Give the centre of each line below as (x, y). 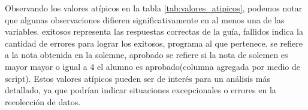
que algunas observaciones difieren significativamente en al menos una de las (145, 19)
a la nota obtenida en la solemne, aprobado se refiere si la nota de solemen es (147, 55)
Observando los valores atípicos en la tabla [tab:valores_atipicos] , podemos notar (154, 8)
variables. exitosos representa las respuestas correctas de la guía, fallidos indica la (154, 31)
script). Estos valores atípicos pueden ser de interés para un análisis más (138, 78)
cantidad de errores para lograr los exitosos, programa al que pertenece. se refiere (154, 43)
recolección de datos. (43, 101)
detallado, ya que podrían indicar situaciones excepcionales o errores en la (141, 90)
